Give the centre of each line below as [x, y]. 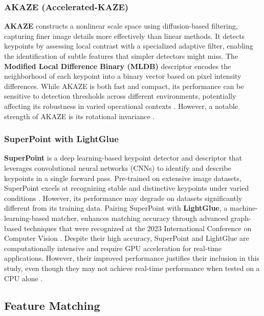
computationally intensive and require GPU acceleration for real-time [113, 248]
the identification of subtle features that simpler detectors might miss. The [121, 56]
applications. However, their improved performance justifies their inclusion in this [132, 258]
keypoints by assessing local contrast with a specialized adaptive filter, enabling [129, 46]
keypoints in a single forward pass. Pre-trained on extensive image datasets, [123, 178]
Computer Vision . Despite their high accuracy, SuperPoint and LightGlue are [127, 238]
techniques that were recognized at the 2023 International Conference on [138, 228]
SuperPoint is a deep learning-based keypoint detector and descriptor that [123, 158]
